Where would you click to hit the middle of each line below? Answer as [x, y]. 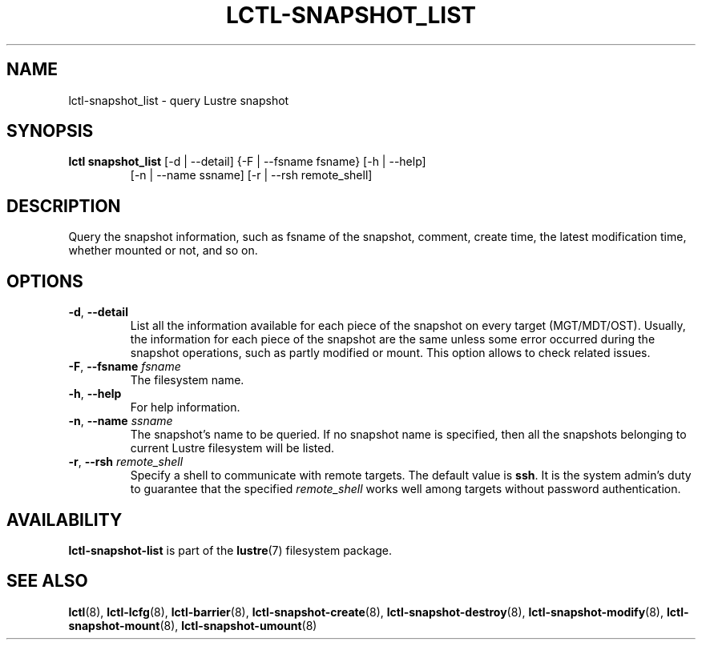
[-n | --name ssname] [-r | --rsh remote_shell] [251, 175]
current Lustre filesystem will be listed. [232, 448]
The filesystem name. [187, 380]
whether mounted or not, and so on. [163, 251]
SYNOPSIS [50, 131]
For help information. [185, 407]
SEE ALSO [47, 581]
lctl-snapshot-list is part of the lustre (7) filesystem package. [230, 550]
